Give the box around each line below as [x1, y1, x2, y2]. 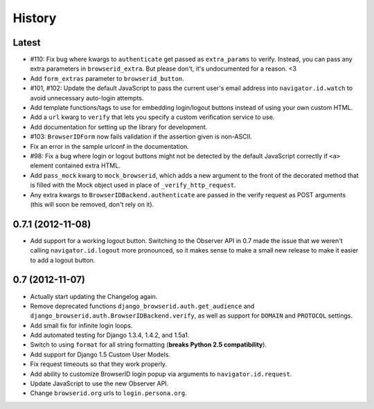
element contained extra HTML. [30, 161, 121, 170]
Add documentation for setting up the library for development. [30, 122, 208, 131]
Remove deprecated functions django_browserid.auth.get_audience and [30, 302, 255, 310]
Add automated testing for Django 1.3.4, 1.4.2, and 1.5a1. [30, 331, 190, 339]
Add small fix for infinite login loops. [30, 321, 133, 329]
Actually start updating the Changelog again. [30, 292, 158, 300]
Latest [12, 37, 41, 48]
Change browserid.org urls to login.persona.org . [30, 389, 187, 397]
